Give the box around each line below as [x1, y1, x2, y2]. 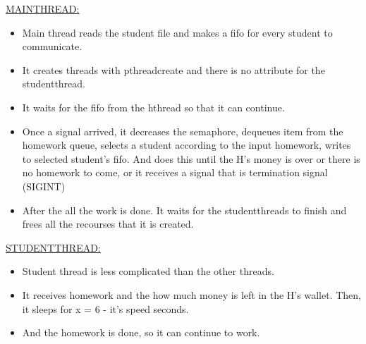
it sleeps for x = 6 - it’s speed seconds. [22, 301, 189, 316]
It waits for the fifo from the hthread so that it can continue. [22, 99, 285, 114]
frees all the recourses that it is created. [22, 216, 194, 231]
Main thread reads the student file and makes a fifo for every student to [22, 25, 333, 39]
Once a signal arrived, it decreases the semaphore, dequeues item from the [22, 123, 343, 138]
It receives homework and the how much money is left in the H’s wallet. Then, [22, 287, 361, 302]
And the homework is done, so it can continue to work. [22, 325, 260, 340]
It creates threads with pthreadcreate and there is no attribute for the [22, 62, 325, 77]
